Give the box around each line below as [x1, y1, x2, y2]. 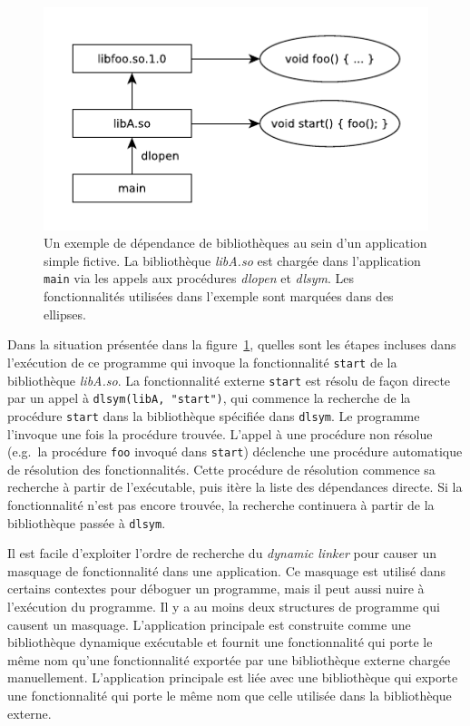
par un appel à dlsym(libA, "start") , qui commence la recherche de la [7, 388, 411, 407]
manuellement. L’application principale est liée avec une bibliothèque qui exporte [7, 668, 458, 687]
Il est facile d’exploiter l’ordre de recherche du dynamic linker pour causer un [7, 544, 437, 563]
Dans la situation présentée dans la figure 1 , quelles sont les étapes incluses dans [7, 335, 456, 354]
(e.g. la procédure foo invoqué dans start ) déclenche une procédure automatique [7, 442, 463, 461]
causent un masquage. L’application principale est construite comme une [7, 614, 411, 633]
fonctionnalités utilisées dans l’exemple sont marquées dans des [44, 287, 394, 306]
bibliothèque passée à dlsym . [7, 513, 166, 532]
